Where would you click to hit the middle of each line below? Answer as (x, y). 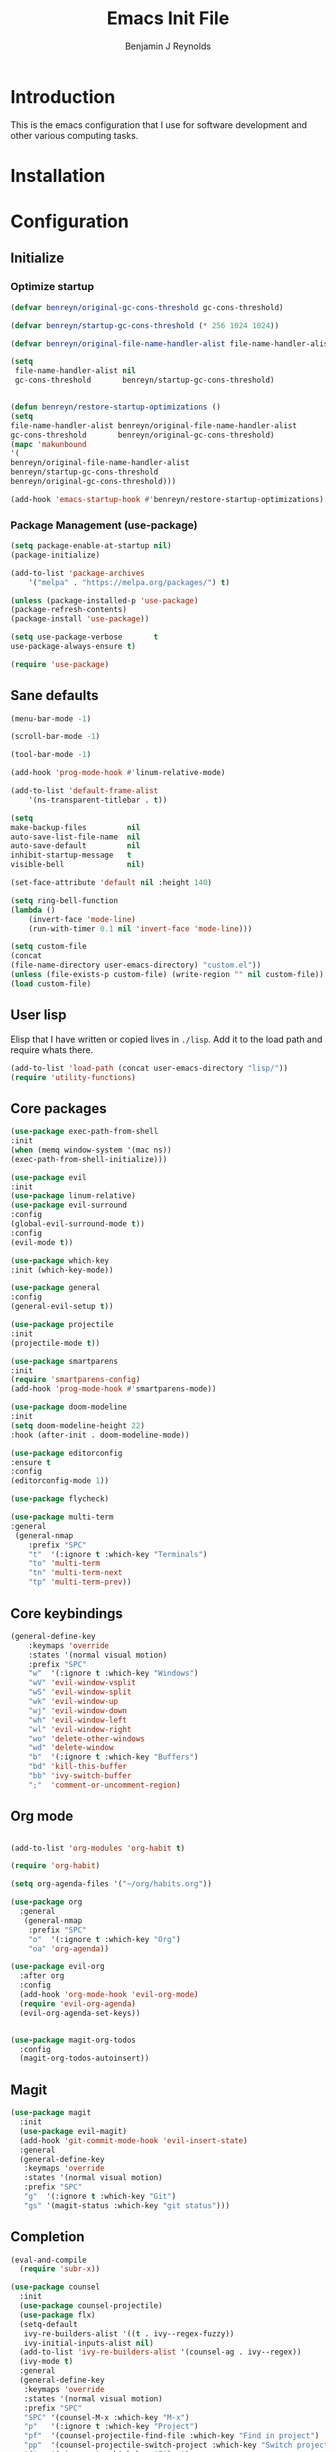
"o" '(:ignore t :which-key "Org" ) (105, 1939)
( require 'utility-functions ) (73, 1077)
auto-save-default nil (75, 846)
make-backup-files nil (75, 827)
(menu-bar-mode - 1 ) (51, 718)
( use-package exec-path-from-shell (84, 1132)
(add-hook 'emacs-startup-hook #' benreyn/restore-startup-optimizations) (167, 499)
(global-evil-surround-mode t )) (77, 1224)
